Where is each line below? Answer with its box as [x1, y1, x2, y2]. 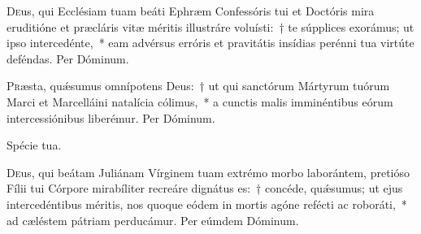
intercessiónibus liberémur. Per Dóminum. [7, 109, 215, 126]
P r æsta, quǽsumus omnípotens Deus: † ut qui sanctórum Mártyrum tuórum [7, 77, 390, 94]
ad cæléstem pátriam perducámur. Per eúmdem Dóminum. [7, 211, 299, 228]
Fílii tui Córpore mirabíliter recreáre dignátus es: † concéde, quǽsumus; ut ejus [7, 180, 403, 197]
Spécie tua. [7, 136, 62, 154]
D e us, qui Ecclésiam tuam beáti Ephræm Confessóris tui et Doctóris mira [7, 2, 375, 19]
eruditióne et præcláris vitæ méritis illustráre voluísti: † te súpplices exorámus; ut [7, 18, 414, 35]
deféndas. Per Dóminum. [7, 50, 129, 67]
